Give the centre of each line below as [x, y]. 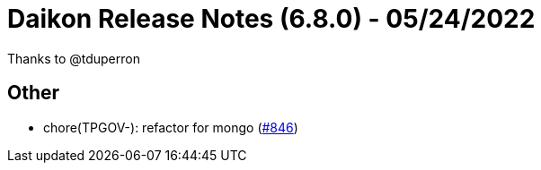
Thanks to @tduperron [74, 58]
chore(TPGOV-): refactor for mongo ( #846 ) [171, 127]
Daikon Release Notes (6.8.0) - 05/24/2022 [271, 19]
